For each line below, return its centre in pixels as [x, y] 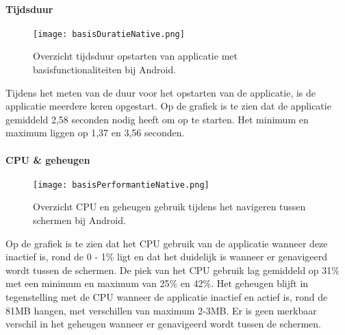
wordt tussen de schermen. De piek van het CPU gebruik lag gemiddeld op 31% [172, 270]
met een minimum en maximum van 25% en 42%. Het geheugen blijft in [157, 283]
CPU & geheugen [48, 159]
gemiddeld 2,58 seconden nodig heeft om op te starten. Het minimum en [157, 119]
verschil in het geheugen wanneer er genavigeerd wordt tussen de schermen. [163, 324]
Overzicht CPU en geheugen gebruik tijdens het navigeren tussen [169, 207]
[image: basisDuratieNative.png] [109, 34]
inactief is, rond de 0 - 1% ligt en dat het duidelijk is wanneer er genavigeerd [167, 257]
